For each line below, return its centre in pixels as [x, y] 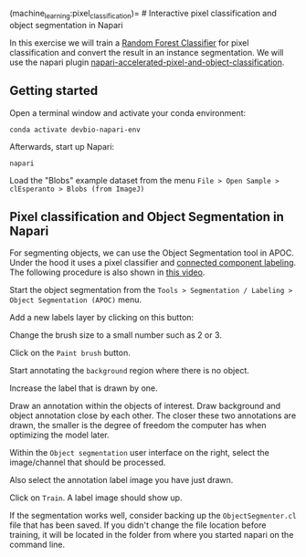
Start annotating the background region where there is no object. [129, 371]
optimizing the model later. [59, 435]
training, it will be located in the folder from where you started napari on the [152, 535]
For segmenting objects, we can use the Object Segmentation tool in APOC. [152, 253]
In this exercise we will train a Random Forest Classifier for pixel [129, 42]
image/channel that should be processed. [88, 462]
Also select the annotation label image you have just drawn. [121, 480]
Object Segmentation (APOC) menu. [76, 300]
